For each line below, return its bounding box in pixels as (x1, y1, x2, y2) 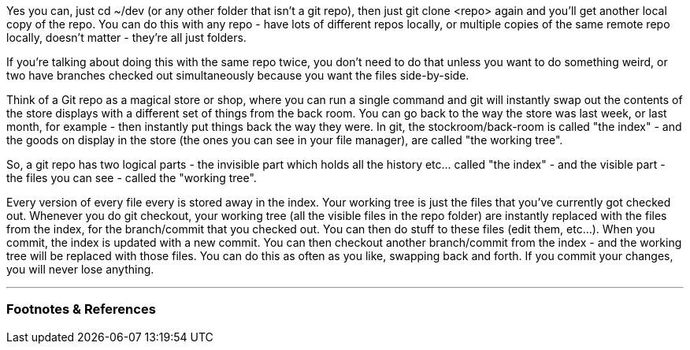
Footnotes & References (6, 301, 156, 318)
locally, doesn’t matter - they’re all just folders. (6, 31, 247, 44)
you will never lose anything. (6, 262, 154, 276)
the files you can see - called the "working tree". (6, 171, 257, 184)
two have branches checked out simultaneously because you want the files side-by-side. (6, 69, 469, 82)
